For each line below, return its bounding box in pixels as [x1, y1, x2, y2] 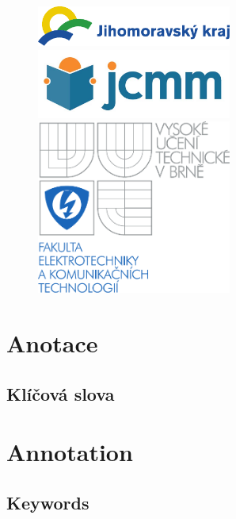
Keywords [6, 490, 89, 514]
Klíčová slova [6, 381, 115, 406]
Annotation [6, 436, 133, 468]
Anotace [6, 327, 98, 359]
